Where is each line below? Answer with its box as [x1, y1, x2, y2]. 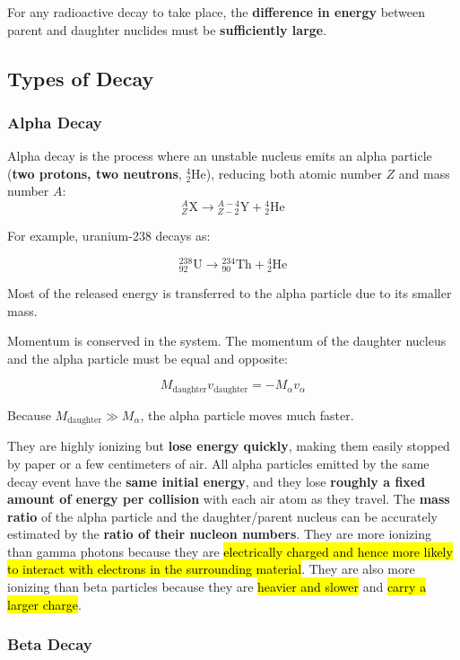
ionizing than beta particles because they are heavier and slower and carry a [7, 577, 427, 596]
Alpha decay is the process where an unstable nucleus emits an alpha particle [7, 146, 432, 165]
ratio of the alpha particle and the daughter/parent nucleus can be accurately [7, 506, 438, 525]
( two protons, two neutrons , [7, 163, 182, 182]
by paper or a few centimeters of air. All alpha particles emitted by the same [7, 453, 430, 472]
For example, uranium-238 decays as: [7, 226, 211, 245]
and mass [398, 163, 450, 182]
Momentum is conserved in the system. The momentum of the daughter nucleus [7, 331, 447, 350]
